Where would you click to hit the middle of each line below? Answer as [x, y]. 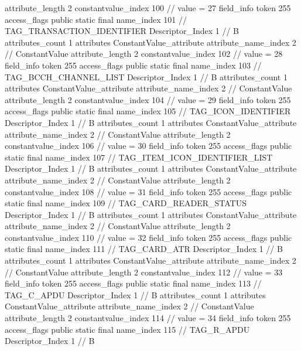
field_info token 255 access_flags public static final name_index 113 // [133, 283]
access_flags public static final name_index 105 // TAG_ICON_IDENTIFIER [148, 111]
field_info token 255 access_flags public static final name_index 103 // [133, 65]
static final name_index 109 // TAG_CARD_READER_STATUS [126, 203]
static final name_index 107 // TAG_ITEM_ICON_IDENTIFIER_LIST [139, 157]
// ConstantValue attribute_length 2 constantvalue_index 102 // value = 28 [144, 54]
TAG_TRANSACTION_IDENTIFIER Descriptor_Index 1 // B [122, 31]
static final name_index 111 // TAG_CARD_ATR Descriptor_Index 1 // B [144, 249]
